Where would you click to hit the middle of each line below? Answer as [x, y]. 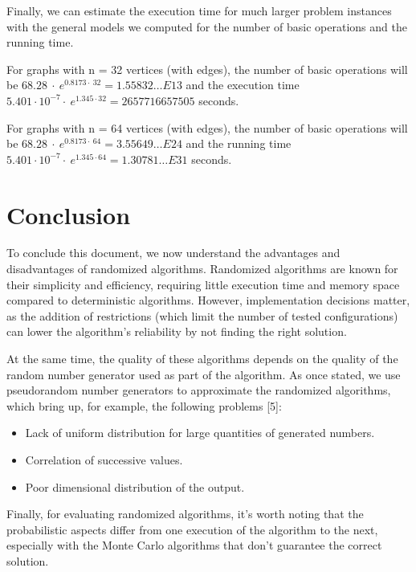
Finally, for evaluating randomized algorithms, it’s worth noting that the [185, 514]
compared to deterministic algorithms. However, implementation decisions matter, [208, 300]
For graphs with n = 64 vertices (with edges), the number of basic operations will [207, 127]
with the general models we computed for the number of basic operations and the [207, 26]
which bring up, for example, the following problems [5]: [144, 405]
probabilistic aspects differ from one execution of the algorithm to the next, [192, 529]
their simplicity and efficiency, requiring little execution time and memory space [203, 284]
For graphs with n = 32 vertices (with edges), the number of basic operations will [207, 69]
